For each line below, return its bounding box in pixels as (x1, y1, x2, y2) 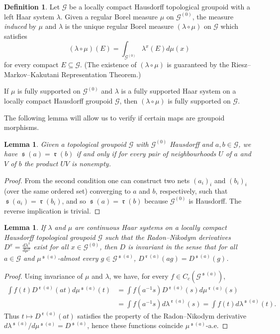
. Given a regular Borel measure (60, 11, 158, 21)
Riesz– (231, 59, 251, 70)
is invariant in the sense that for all (128, 241, 237, 252)
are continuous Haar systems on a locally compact (75, 222, 227, 232)
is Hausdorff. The (188, 195, 242, 206)
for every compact (4, 59, 59, 70)
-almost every (57, 253, 98, 263)
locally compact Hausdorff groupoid (4, 95, 113, 106)
